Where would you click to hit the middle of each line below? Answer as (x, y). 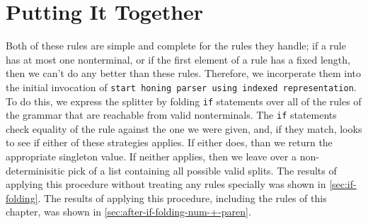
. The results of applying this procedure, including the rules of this (182, 198)
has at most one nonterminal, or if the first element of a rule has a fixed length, (178, 59)
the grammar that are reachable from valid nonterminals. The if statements (171, 115)
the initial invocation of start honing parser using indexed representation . (181, 87)
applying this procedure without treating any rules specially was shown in (166, 184)
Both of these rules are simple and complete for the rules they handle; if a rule (176, 46)
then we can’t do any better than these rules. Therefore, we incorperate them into (184, 73)
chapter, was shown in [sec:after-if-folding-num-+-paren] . (128, 212)
